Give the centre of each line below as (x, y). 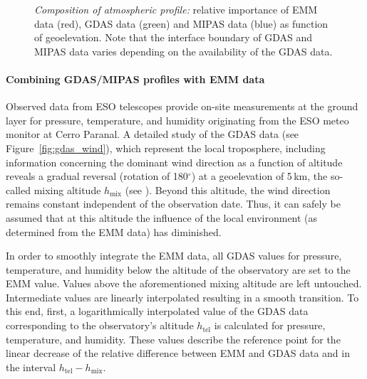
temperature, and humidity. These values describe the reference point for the (173, 339)
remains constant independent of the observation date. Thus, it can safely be (173, 204)
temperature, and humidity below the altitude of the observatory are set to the (178, 269)
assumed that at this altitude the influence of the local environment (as (162, 217)
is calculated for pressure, (270, 325)
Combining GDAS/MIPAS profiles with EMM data (135, 79)
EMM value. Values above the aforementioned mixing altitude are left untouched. (184, 283)
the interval (31, 367)
